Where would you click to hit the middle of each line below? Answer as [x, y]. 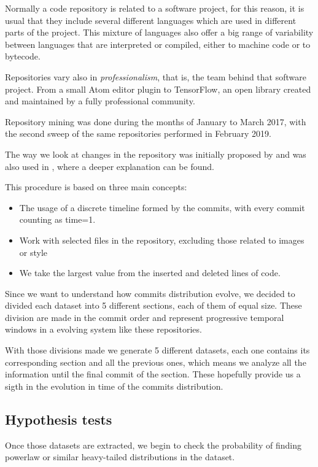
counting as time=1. [57, 219]
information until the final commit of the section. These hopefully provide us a [153, 374]
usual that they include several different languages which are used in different [151, 20]
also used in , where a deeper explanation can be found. [110, 166]
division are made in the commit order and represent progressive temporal [145, 317]
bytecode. [23, 56]
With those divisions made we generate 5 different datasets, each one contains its [157, 350]
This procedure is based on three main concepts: [96, 187]
